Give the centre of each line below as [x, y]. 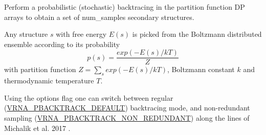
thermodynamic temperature [49, 81]
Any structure [26, 34]
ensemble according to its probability [62, 44]
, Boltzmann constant [201, 69]
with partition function [40, 69]
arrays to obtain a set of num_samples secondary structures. [99, 17]
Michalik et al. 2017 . [37, 128]
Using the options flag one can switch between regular [89, 97]
